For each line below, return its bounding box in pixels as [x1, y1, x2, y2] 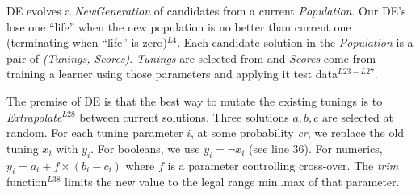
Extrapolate [6, 108, 62, 125]
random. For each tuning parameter [6, 124, 183, 141]
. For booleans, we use [90, 139, 200, 156]
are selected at [322, 108, 393, 125]
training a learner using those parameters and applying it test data [6, 65, 338, 82]
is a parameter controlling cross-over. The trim [167, 156, 399, 173]
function [6, 173, 48, 190]
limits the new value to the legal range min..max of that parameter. [65, 173, 400, 190]
